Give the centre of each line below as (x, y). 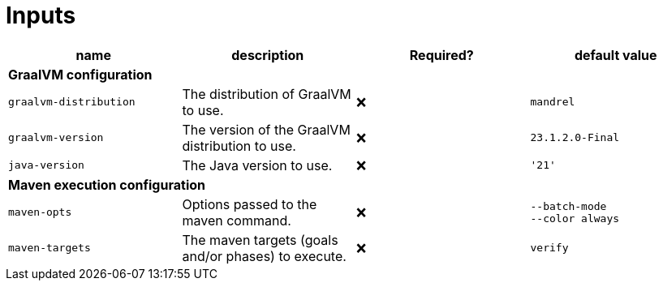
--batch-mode (568, 206)
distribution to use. (239, 146)
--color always (575, 218)
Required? (441, 55)
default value (616, 55)
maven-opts (40, 212)
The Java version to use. (257, 165)
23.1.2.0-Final (575, 138)
